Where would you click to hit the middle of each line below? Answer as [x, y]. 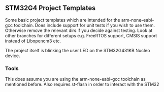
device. [13, 56]
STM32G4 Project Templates [50, 8]
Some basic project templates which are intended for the [63, 20]
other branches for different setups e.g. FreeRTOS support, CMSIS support [81, 35]
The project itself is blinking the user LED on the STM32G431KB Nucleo [78, 50]
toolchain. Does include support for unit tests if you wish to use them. [84, 25]
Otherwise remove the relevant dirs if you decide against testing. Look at [79, 30]
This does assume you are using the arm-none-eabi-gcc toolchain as [76, 79]
